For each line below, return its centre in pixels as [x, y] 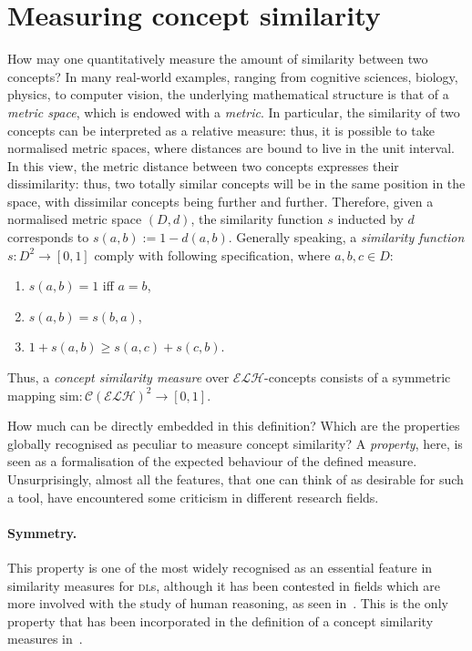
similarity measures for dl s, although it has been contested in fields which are [224, 585]
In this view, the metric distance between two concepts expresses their [203, 165]
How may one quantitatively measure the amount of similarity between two [218, 59]
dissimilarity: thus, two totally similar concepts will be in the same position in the [236, 183]
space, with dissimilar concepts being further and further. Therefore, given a [221, 201]
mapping [31, 395]
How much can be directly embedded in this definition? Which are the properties [234, 426]
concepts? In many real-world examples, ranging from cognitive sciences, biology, [233, 76]
